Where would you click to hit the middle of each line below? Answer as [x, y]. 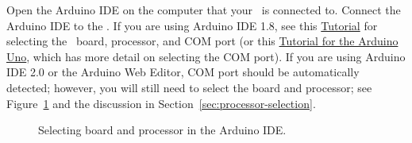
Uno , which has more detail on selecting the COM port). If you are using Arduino [206, 56]
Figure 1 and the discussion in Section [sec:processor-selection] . [161, 103]
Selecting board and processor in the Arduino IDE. [162, 130]
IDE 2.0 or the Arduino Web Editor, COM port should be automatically [183, 72]
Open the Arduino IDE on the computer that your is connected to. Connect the [204, 10]
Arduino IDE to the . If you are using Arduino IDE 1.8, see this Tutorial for [192, 25]
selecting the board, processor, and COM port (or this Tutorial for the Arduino [202, 41]
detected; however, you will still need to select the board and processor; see [189, 87]
